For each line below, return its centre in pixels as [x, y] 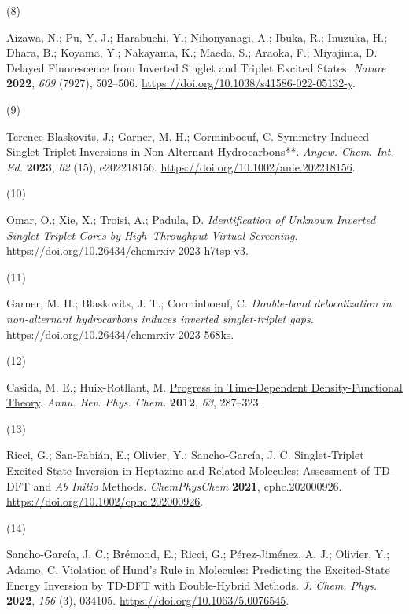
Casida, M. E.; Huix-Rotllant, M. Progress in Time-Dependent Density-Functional [204, 386]
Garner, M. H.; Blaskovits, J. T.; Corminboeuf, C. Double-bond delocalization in [199, 303]
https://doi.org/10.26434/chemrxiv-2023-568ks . [120, 334]
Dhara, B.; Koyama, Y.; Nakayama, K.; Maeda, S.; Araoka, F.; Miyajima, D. [192, 52]
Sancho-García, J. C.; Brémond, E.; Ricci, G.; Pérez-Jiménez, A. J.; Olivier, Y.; [198, 554]
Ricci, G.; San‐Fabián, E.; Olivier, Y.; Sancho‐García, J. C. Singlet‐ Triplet [185, 455]
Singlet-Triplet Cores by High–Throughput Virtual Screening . [152, 235]
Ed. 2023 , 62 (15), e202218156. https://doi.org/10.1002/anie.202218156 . [181, 166]
